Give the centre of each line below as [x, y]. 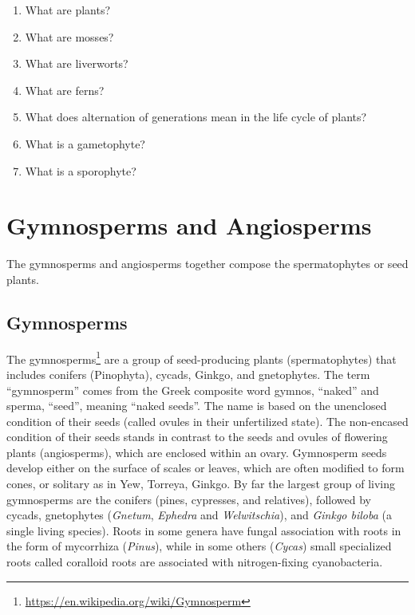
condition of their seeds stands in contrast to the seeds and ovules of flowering [197, 437]
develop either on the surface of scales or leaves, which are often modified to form [206, 468]
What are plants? [68, 10]
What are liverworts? [77, 63]
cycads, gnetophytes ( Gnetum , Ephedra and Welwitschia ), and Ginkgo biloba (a [199, 515]
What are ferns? [65, 90]
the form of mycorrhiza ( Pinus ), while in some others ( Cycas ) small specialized [199, 546]
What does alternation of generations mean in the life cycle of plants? [196, 117]
